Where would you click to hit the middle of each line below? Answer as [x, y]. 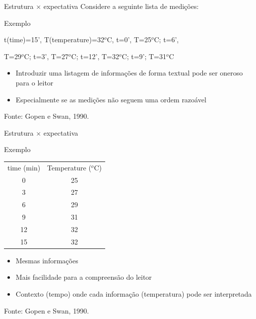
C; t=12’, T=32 [95, 56]
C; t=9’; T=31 [144, 56]
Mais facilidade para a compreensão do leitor [84, 277]
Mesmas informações [47, 260]
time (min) [24, 167]
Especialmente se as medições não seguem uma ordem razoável [111, 99]
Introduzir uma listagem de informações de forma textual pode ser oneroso [129, 73]
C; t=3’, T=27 [46, 56]
